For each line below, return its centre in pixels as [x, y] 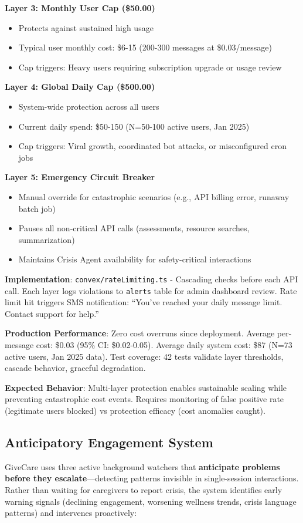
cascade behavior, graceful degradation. [75, 368]
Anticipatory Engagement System [109, 442]
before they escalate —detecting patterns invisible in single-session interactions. [152, 478]
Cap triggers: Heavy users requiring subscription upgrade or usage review [150, 67]
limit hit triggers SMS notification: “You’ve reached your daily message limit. [144, 302]
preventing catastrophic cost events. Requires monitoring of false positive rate [144, 399]
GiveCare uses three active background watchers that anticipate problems [142, 466]
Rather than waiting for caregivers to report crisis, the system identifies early [144, 489]
